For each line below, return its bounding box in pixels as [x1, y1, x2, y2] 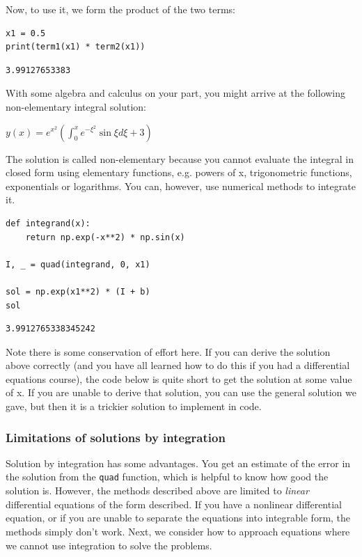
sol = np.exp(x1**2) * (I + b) [6, 286, 150, 297]
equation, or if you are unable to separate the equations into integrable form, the [6, 510, 351, 525]
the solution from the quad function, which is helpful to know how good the [6, 469, 329, 484]
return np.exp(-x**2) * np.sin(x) [25, 232, 185, 242]
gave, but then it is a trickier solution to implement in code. [6, 399, 262, 414]
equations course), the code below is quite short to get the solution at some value [6, 371, 352, 386]
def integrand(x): [6, 218, 90, 228]
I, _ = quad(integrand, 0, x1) [6, 259, 150, 269]
